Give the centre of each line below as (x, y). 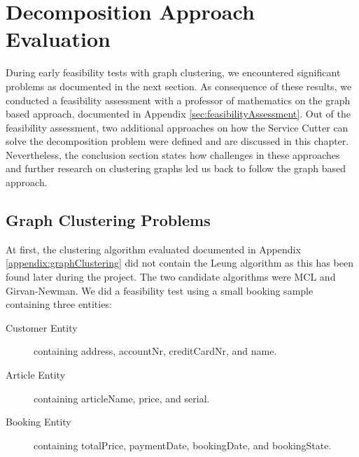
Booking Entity (38, 422)
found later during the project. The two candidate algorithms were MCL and (171, 277)
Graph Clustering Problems (108, 220)
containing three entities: (59, 304)
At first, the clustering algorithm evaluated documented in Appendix (153, 249)
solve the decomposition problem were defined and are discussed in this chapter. (177, 141)
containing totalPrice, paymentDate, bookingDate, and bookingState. (183, 445)
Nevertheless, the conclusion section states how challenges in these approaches (173, 154)
